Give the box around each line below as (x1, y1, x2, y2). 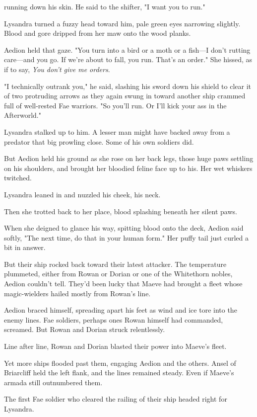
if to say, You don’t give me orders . (4, 64, 110, 74)
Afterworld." (4, 110, 41, 120)
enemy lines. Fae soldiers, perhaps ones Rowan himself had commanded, (4, 314, 223, 325)
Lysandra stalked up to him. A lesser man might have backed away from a (4, 126, 230, 137)
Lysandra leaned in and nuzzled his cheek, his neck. (4, 189, 161, 199)
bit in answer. (4, 242, 46, 252)
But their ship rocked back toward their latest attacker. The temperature (4, 258, 227, 269)
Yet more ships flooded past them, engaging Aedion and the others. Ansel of (4, 357, 236, 368)
